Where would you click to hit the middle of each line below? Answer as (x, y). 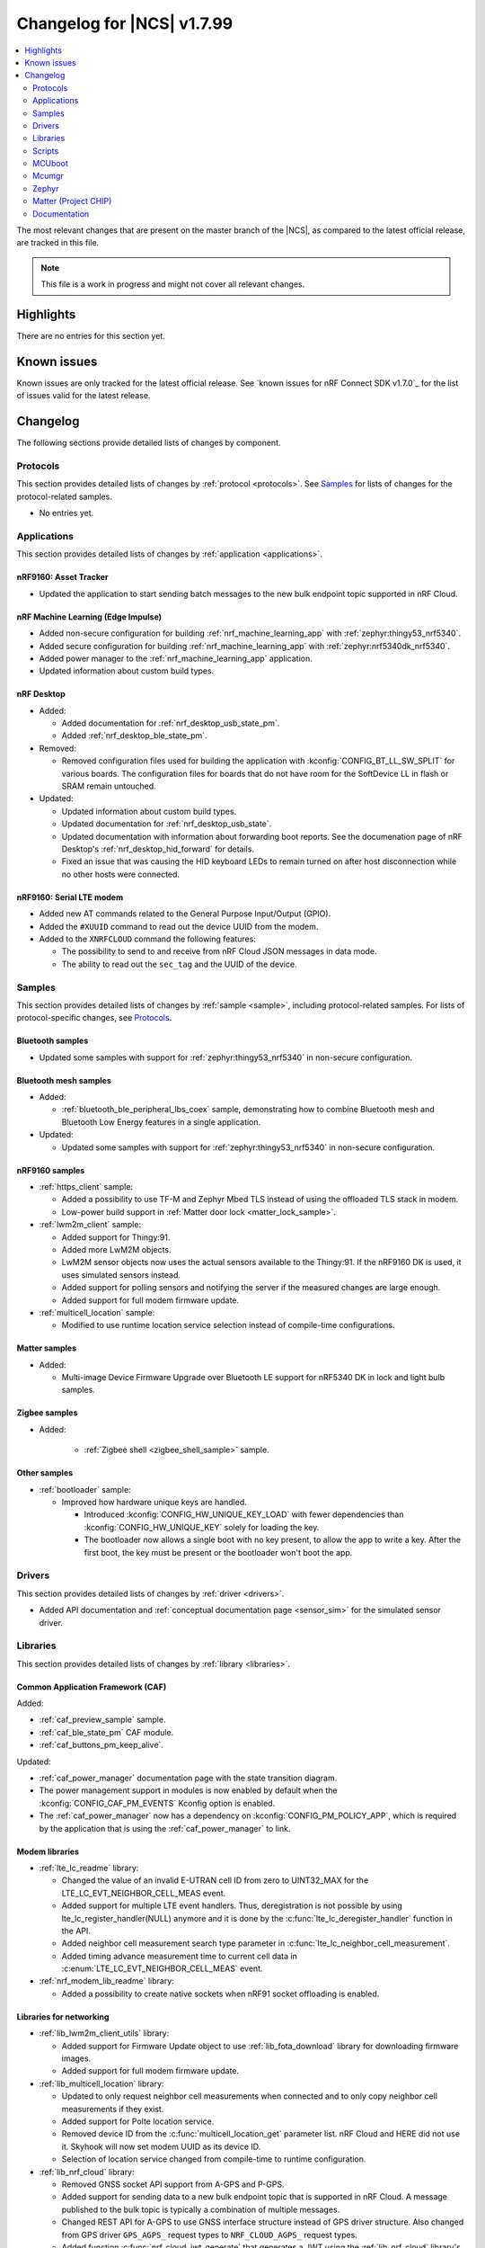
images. (76, 2058)
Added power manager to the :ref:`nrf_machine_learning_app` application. (176, 658)
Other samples (45, 1473)
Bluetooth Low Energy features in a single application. (161, 1122)
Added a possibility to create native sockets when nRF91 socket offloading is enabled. (220, 1994)
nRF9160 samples (51, 1170)
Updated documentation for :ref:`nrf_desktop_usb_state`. (167, 824)
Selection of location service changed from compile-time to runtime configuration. (214, 2159)
